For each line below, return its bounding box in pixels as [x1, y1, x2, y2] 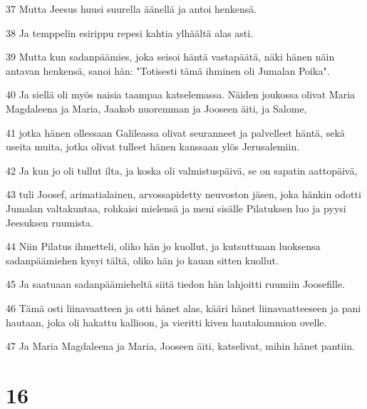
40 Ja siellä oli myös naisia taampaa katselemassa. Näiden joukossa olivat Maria [6, 87, 356, 102]
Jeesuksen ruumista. [6, 214, 93, 229]
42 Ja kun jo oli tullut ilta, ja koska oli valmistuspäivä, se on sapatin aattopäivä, [6, 162, 358, 177]
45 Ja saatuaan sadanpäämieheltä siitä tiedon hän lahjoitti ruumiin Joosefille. [6, 276, 346, 291]
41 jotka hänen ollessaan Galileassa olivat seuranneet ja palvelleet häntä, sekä [6, 125, 345, 140]
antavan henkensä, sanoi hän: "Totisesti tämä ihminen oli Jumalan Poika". [6, 63, 330, 78]
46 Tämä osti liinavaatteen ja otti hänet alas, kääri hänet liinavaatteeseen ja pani [6, 300, 361, 315]
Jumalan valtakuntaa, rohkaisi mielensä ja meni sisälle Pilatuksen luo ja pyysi [6, 200, 346, 215]
